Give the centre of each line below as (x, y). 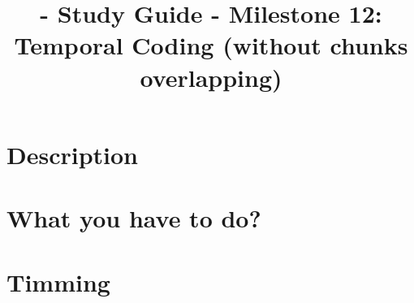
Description (73, 154)
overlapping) (211, 77)
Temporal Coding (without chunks (211, 45)
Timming (58, 281)
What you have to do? (134, 218)
